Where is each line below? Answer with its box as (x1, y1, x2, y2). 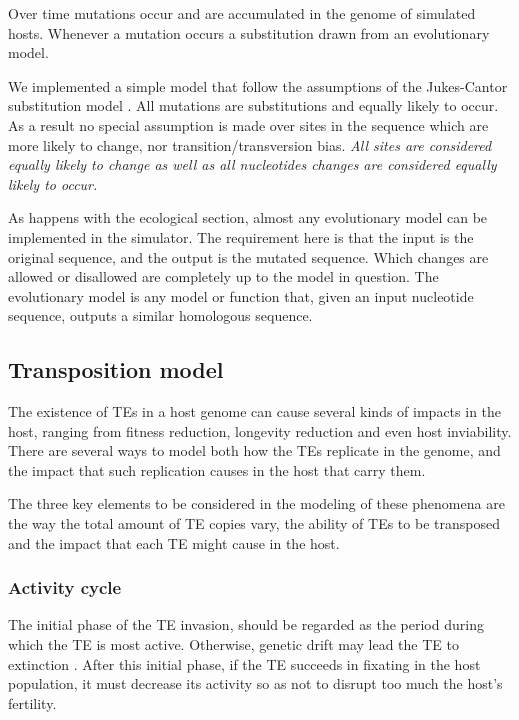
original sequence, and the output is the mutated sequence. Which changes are (8, 246, 489, 267)
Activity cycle (8, 575, 122, 600)
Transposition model (8, 354, 224, 385)
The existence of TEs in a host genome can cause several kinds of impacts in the (8, 401, 502, 422)
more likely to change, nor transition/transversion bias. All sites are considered (8, 134, 492, 155)
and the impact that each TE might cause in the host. (8, 532, 340, 553)
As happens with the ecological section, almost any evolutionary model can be (8, 207, 488, 228)
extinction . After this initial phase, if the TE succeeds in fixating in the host (8, 653, 481, 674)
